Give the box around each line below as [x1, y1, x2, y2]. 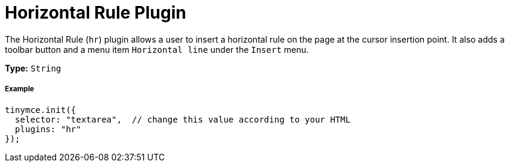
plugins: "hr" [14, 124, 81, 134]
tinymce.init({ [5, 105, 77, 115]
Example [5, 85, 34, 94]
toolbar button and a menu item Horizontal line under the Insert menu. [5, 44, 309, 55]
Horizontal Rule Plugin [5, 2, 186, 23]
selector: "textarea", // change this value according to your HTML [14, 114, 351, 124]
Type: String [5, 62, 62, 73]
